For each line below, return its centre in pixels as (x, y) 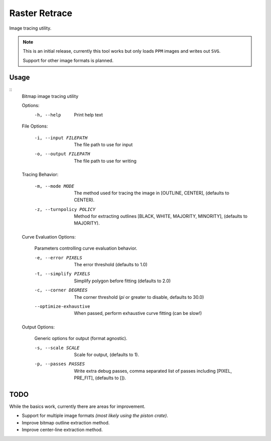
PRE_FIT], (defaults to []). (100, 378)
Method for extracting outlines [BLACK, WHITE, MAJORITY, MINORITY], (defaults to (161, 216)
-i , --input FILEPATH (61, 138)
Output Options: (38, 327)
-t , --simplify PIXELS (62, 274)
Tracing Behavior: (40, 175)
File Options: (35, 126)
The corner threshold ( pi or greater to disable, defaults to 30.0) (139, 297)
